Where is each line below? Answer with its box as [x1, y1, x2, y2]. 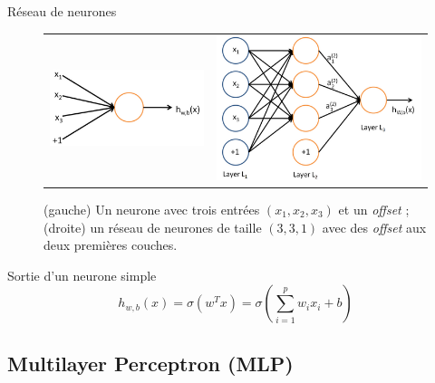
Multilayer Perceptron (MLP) [7, 349, 294, 377]
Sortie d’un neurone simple [7, 265, 157, 284]
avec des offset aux [322, 217, 427, 236]
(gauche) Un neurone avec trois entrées [43, 199, 260, 218]
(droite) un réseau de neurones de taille [43, 217, 262, 236]
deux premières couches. [43, 235, 178, 254]
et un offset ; [338, 199, 410, 218]
